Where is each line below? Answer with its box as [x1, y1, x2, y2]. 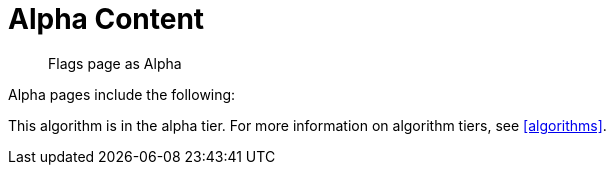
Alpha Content [8, 2, 205, 36]
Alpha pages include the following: [8, 85, 236, 103]
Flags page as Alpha [48, 54, 182, 72]
